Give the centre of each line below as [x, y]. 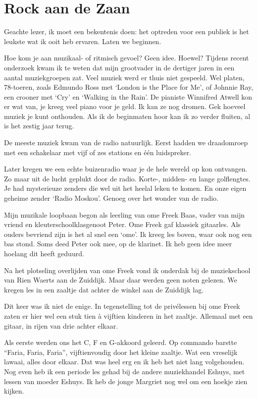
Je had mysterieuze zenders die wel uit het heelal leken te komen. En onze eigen [125, 188]
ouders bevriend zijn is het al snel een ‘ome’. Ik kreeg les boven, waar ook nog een [128, 234]
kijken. [14, 391]
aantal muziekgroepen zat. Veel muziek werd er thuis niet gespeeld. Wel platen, [124, 77]
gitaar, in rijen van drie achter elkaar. [61, 325]
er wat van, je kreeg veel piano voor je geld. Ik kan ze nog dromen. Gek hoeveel [125, 106]
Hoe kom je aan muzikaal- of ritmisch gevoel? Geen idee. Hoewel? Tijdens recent [127, 58]
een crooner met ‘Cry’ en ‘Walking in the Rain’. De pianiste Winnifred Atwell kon [128, 96]
